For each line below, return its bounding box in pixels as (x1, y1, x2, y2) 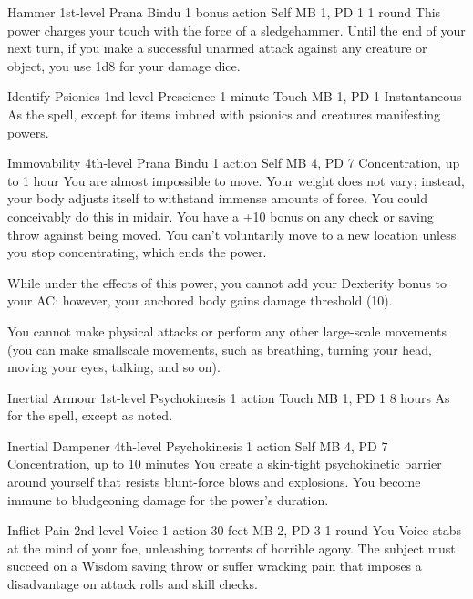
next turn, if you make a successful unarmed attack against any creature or (7, 38, 427, 57)
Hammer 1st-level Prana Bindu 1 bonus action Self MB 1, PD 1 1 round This (7, 3, 441, 21)
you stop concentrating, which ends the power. (7, 243, 267, 262)
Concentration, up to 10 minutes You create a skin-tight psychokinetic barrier (7, 454, 442, 473)
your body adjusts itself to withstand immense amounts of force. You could (7, 189, 428, 208)
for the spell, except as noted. (7, 406, 173, 425)
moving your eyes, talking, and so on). (7, 357, 221, 377)
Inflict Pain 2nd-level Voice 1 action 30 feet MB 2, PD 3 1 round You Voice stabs (7, 521, 462, 540)
